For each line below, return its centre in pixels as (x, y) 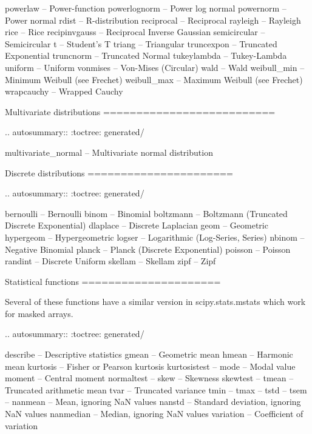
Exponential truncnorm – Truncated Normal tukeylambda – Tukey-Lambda (146, 55)
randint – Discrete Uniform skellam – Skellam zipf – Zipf (110, 261)
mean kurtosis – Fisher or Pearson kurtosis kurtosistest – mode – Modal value (150, 366)
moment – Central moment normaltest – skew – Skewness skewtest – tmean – (149, 378)
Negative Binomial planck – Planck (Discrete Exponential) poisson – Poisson (148, 249)
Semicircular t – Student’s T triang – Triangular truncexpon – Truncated (141, 43)
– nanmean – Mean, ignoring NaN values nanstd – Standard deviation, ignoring (153, 402)
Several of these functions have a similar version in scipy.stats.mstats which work (155, 302)
